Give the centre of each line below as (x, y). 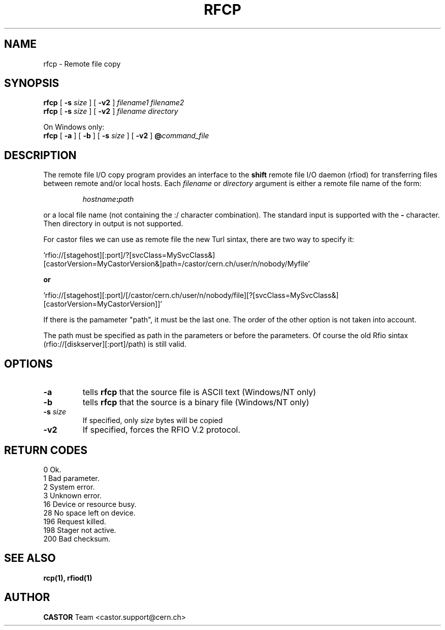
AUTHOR (27, 597)
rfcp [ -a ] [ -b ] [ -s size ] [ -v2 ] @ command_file (126, 136)
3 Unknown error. (72, 495)
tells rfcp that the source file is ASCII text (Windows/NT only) (199, 392)
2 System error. (69, 487)
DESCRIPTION (40, 155)
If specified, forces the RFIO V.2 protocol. (162, 430)
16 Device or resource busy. (90, 504)
